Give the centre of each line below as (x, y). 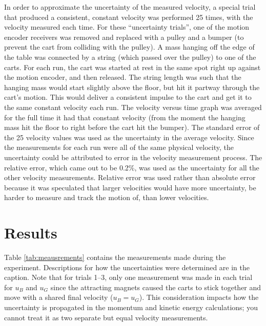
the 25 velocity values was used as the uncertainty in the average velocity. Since (129, 137)
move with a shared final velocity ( (59, 297)
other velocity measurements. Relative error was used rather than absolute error (130, 177)
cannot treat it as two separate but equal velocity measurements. (106, 317)
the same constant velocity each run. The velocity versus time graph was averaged (133, 107)
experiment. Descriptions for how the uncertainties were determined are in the (127, 267)
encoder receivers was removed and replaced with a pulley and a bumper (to (124, 37)
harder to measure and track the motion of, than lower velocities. (107, 197)
